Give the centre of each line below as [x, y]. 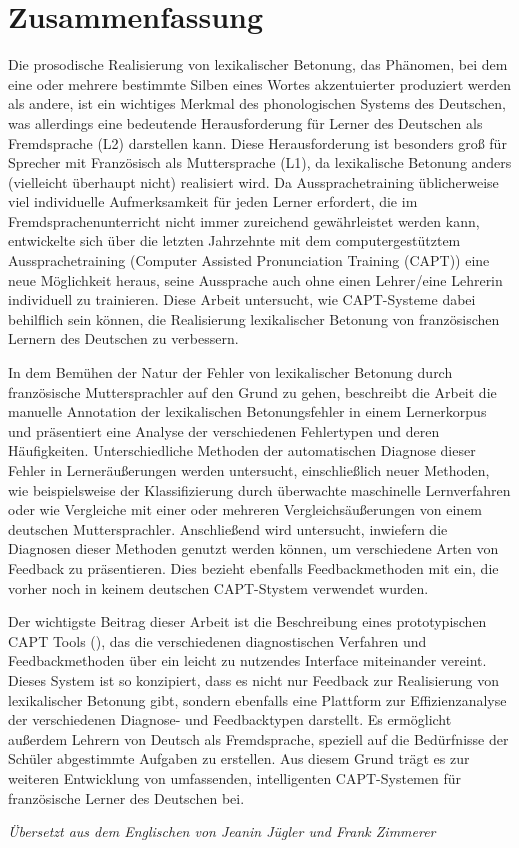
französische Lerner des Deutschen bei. [126, 797]
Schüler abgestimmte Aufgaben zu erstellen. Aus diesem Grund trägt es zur [239, 758]
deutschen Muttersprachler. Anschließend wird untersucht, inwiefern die [228, 528]
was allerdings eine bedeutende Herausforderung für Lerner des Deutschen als [245, 122]
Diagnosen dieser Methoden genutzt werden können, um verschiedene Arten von [253, 548]
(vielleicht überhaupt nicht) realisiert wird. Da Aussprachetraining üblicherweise [253, 181]
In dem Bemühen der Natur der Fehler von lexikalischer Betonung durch [230, 372]
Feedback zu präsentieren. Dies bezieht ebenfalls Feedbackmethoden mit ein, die [253, 567]
